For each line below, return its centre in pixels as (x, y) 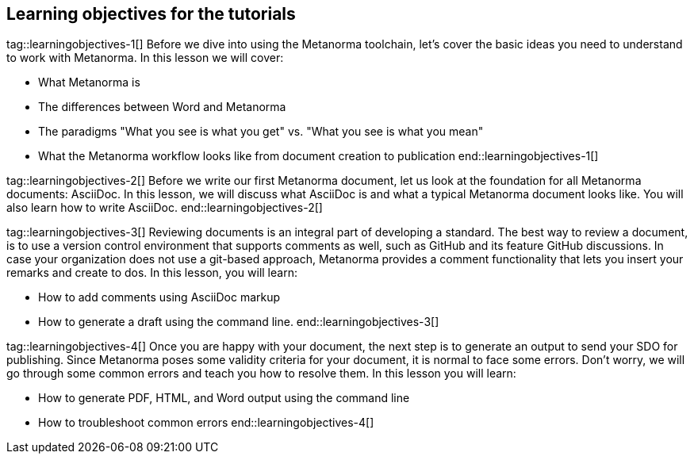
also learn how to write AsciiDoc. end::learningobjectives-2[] (165, 208)
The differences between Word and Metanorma (162, 107)
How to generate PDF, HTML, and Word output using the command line (224, 398)
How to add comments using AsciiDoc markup (159, 297)
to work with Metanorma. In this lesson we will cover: (145, 58)
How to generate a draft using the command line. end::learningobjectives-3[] (239, 322)
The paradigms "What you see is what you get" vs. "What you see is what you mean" (261, 132)
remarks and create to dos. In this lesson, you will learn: (152, 273)
